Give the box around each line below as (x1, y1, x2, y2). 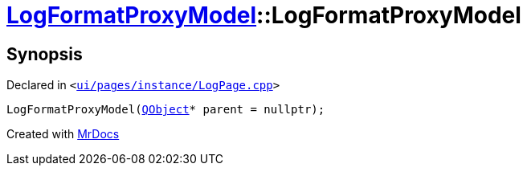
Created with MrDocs (6, 127, 120, 141)
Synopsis (6, 43, 83, 64)
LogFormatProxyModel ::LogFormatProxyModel (6, 2, 521, 29)
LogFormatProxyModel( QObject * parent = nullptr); (6, 103, 325, 117)
